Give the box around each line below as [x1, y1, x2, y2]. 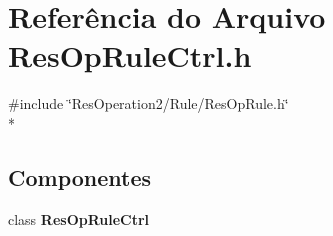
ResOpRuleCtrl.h [8, 35, 252, 76]
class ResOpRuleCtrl [8, 208, 150, 229]
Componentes [8, 161, 152, 192]
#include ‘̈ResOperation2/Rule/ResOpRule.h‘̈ [8, 93, 289, 114]
